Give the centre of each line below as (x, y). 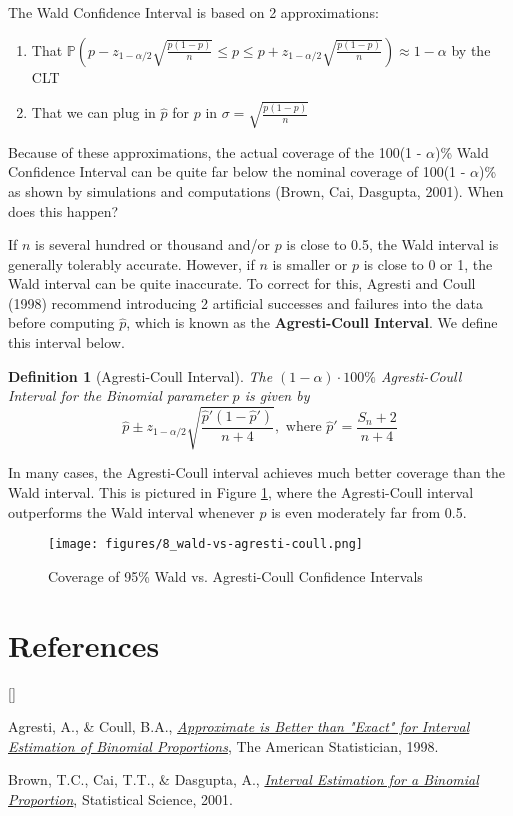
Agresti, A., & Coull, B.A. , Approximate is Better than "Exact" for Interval (239, 726)
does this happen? (63, 210)
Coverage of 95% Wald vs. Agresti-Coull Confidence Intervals (235, 575)
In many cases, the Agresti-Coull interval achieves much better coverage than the (256, 472)
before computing (61, 322)
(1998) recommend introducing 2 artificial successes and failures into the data (245, 302)
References (84, 644)
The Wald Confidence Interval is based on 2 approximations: (193, 12)
